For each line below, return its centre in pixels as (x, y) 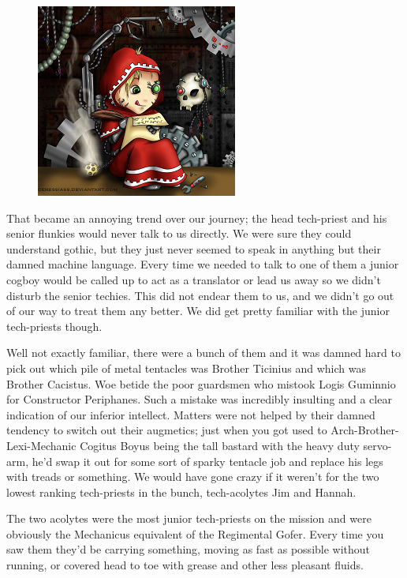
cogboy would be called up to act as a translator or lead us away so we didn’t (194, 279)
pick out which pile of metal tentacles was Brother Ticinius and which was (186, 368)
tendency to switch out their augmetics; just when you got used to (167, 430)
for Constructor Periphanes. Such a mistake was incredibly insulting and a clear (199, 399)
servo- (377, 445)
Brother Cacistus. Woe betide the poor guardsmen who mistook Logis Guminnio (201, 383)
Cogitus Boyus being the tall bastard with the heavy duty (220, 445)
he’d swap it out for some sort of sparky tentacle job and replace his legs (207, 461)
